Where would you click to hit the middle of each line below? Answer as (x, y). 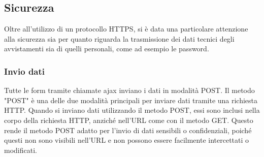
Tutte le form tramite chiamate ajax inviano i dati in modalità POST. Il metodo (129, 90)
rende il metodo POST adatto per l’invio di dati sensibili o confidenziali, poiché (128, 130)
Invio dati (25, 71)
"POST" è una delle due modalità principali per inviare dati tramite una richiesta (131, 100)
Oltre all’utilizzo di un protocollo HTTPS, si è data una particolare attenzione (126, 29)
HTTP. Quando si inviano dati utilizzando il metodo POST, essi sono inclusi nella (132, 110)
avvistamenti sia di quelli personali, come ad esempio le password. (107, 49)
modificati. (21, 150)
